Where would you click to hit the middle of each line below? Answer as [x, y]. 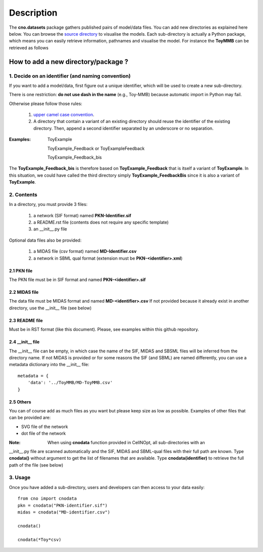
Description [33, 13]
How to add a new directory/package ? [69, 62]
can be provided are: [30, 418]
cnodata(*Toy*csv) [40, 540]
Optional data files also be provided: [45, 240]
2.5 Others [20, 402]
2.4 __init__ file [24, 342]
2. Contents [23, 194]
